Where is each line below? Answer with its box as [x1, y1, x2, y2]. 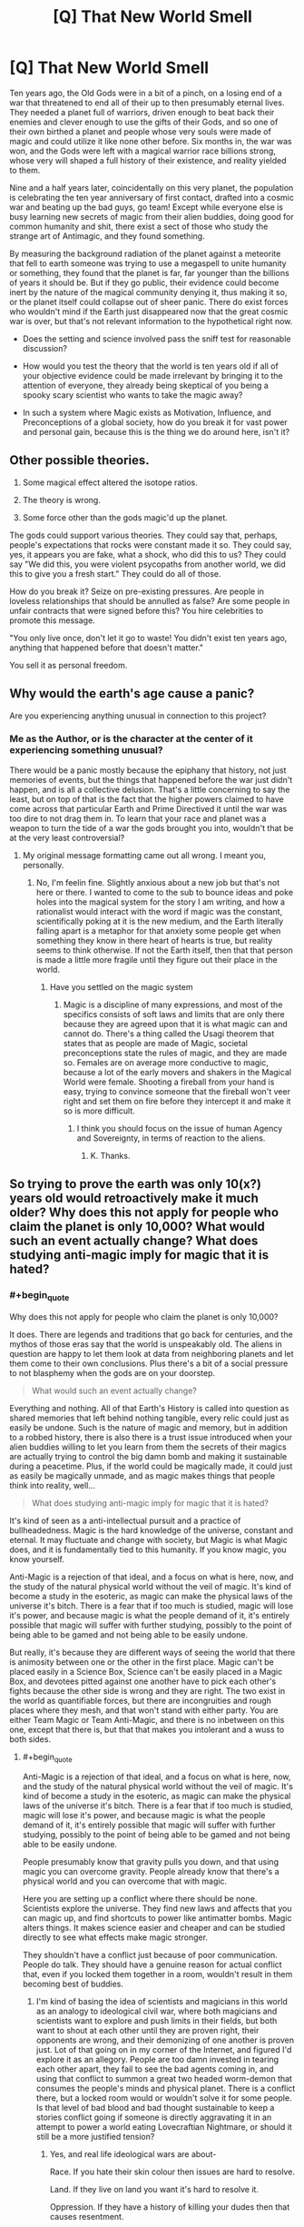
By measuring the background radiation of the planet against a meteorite [9, 248, 281, 259]
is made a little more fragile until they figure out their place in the [35, 954, 279, 965]
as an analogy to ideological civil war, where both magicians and [35, 2005, 278, 2016]
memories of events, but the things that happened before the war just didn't [9, 774, 293, 785]
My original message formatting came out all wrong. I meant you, [22, 849, 266, 860]
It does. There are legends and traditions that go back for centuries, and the [9, 1329, 293, 1340]
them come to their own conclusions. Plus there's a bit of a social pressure [9, 1358, 289, 1369]
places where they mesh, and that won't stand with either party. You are [9, 1705, 279, 1716]
